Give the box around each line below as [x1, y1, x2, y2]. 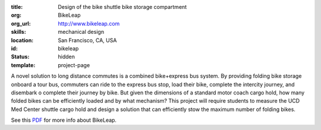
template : [11, 61, 36, 68]
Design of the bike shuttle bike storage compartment [58, 4, 187, 10]
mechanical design [58, 28, 104, 36]
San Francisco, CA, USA [58, 36, 117, 44]
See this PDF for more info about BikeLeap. [11, 116, 117, 124]
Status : [11, 53, 30, 61]
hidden [58, 53, 75, 61]
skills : [11, 28, 26, 36]
